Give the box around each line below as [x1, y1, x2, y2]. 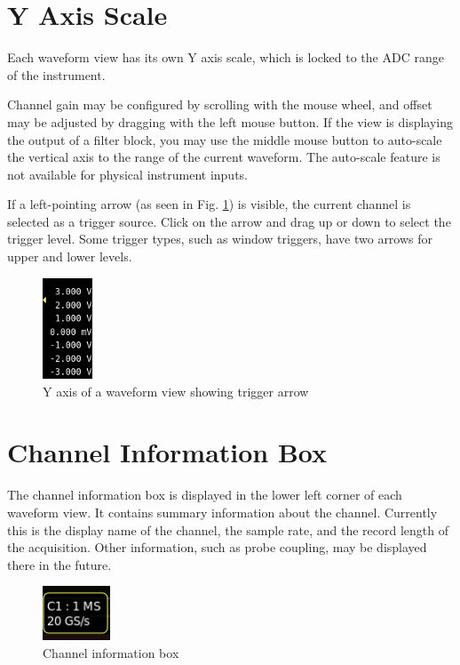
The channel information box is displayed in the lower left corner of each [7, 485, 402, 504]
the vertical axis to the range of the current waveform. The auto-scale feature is [7, 148, 440, 166]
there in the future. [7, 555, 112, 573]
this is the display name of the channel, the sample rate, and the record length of [7, 520, 449, 539]
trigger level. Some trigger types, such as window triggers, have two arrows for [7, 229, 433, 248]
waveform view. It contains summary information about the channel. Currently [7, 502, 438, 521]
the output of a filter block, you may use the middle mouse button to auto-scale [7, 130, 442, 148]
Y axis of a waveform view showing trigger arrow [43, 381, 309, 400]
